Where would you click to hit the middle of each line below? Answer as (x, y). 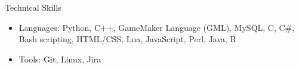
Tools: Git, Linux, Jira (60, 59)
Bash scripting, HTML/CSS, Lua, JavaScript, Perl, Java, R (127, 39)
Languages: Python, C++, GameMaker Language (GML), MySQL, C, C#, (157, 27)
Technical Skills (33, 7)
